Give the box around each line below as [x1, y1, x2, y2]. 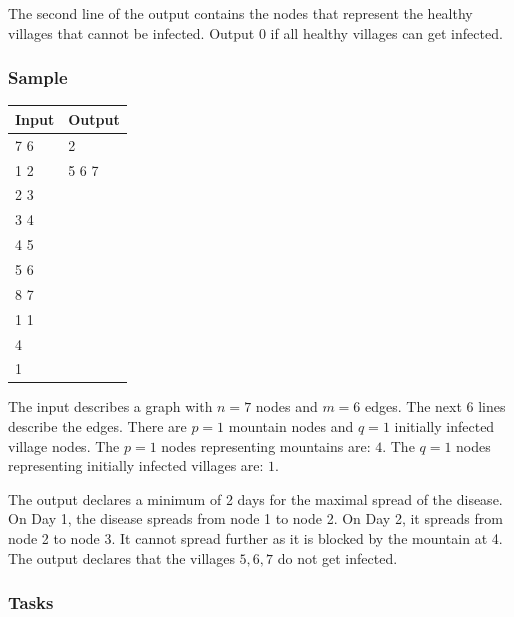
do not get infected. [277, 547, 398, 568]
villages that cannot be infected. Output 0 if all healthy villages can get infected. [8, 22, 503, 43]
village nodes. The [8, 435, 120, 456]
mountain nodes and [228, 416, 354, 437]
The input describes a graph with [8, 396, 213, 417]
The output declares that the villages [8, 547, 235, 568]
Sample [8, 65, 68, 90]
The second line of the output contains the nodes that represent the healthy [8, 3, 473, 23]
